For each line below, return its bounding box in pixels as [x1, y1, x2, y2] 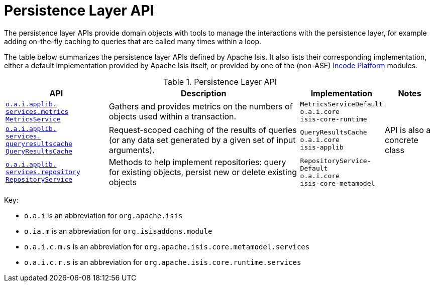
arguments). [108, 145, 155, 155]
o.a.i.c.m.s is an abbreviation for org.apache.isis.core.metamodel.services [24, 242, 310, 251]
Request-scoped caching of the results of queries [108, 124, 297, 135]
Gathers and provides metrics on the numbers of [108, 101, 293, 112]
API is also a [384, 124, 431, 135]
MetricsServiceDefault [300, 100, 383, 108]
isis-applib [300, 144, 344, 152]
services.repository [6, 168, 80, 176]
